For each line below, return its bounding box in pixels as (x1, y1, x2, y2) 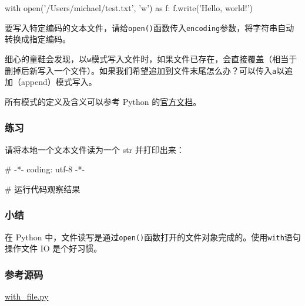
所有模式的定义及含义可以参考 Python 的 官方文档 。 (5, 95, 202, 107)
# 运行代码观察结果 (5, 182, 81, 195)
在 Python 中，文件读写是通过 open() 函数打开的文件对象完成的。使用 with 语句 (5, 230, 301, 243)
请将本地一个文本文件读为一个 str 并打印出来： (5, 143, 185, 155)
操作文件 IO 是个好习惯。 (5, 242, 102, 254)
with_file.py (5, 290, 49, 302)
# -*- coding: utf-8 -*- (5, 163, 85, 175)
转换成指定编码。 (5, 33, 71, 45)
